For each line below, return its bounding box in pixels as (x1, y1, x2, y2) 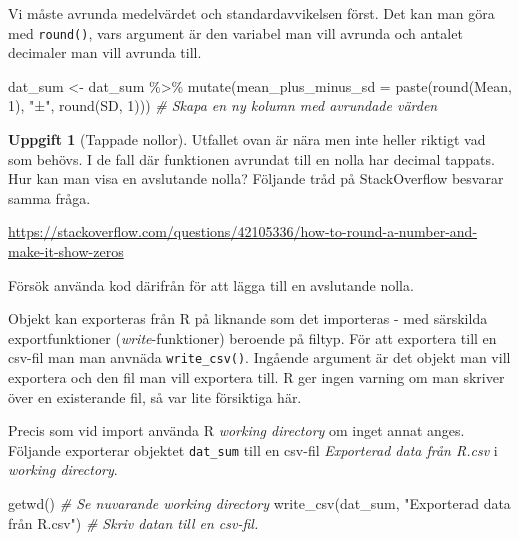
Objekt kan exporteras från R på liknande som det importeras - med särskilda (8, 308, 488, 329)
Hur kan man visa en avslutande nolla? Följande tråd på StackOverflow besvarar (8, 168, 504, 189)
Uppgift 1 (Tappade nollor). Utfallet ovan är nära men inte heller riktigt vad (8, 129, 486, 150)
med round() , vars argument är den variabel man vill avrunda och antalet (8, 22, 463, 43)
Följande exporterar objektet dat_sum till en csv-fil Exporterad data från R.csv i (8, 439, 498, 460)
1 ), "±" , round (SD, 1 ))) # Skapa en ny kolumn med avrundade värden (8, 95, 438, 116)
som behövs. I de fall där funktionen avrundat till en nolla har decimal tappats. (8, 148, 495, 169)
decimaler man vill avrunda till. (8, 42, 202, 63)
